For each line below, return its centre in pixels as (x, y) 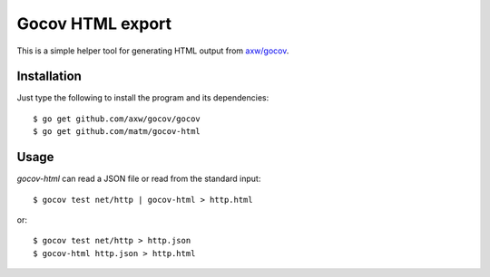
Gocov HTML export (94, 24)
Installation (49, 76)
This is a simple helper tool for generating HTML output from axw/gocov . (153, 51)
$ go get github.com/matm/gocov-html (117, 132)
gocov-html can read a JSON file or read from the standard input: (139, 179)
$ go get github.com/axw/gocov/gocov (117, 119)
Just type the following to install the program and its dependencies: (143, 98)
